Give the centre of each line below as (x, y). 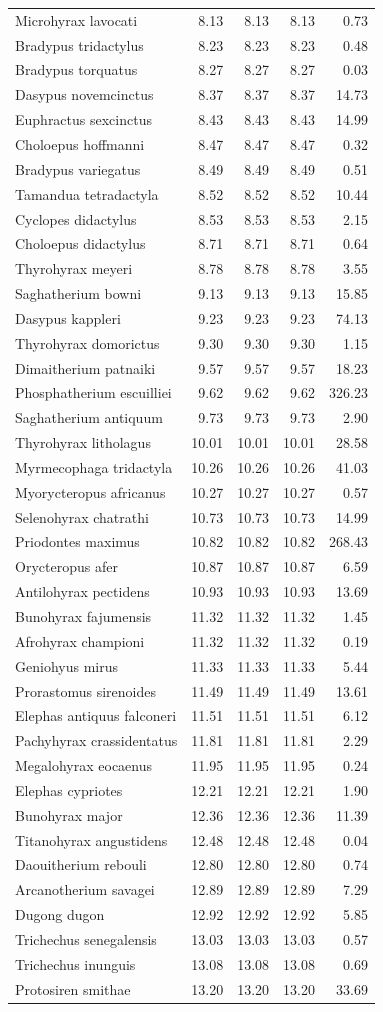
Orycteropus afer (66, 566)
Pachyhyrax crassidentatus (96, 740)
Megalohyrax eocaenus (84, 765)
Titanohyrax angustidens (91, 839)
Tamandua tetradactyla (87, 193)
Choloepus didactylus (80, 243)
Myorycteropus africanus (90, 491)
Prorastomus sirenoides (86, 690)
